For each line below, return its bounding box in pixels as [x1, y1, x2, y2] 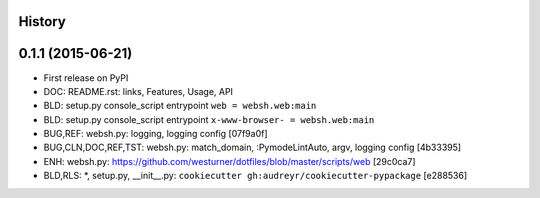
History [18, 13, 67, 30]
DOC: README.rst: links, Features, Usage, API [43, 85, 234, 97]
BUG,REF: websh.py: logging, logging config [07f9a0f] [43, 128, 269, 140]
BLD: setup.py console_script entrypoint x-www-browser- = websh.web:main [43, 113, 375, 125]
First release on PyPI [43, 71, 129, 84]
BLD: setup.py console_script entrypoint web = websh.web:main [43, 100, 317, 112]
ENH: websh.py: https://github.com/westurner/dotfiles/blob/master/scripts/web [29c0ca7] [43, 155, 416, 167]
